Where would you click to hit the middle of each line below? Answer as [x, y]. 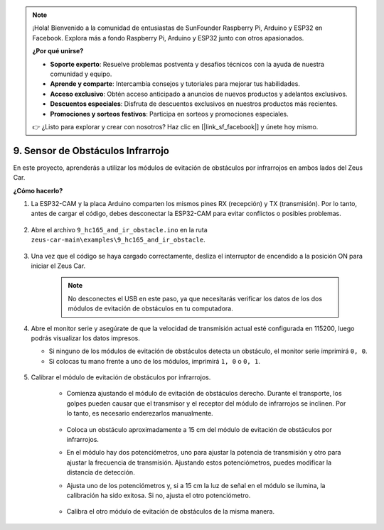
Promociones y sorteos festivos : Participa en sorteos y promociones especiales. [170, 114]
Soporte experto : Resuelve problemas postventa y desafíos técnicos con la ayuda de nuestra [187, 64]
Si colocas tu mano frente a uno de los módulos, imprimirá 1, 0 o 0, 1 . [155, 361]
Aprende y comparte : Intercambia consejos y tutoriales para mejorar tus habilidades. [175, 84]
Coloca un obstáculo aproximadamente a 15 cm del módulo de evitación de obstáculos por [199, 429]
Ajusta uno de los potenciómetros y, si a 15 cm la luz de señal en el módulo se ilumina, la [196, 485]
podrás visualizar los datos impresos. [85, 338]
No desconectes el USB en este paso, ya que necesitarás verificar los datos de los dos [195, 298]
